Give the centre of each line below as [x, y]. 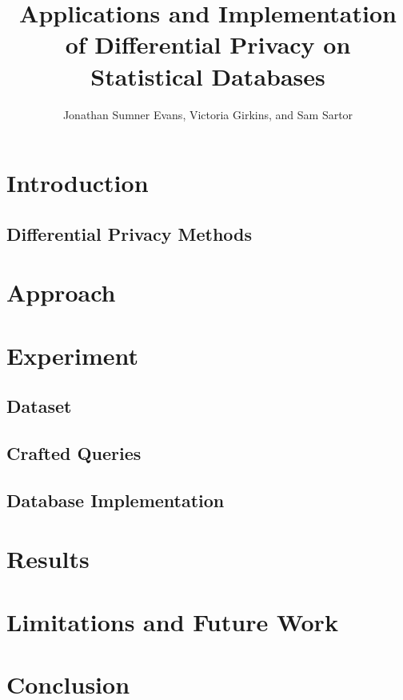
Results [48, 559]
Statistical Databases [208, 76]
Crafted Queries [74, 452]
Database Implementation [116, 500]
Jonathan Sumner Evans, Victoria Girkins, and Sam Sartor [208, 114]
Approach [61, 292]
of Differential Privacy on [208, 44]
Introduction [78, 183]
